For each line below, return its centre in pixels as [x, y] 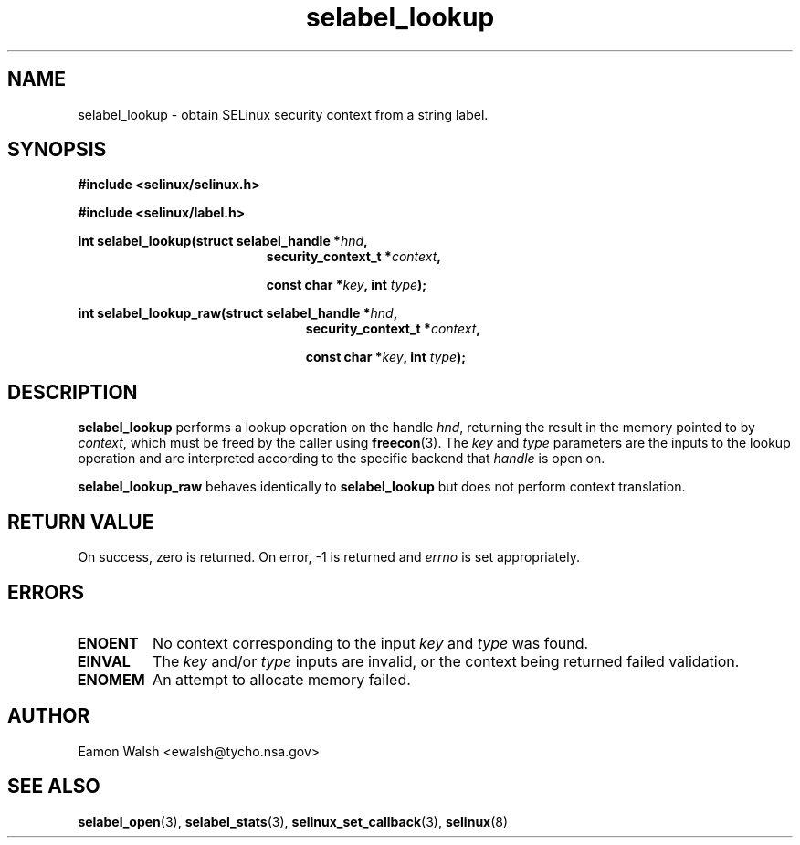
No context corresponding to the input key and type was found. [371, 643]
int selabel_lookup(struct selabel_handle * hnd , [223, 241]
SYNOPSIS [57, 150]
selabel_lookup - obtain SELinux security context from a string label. [283, 114]
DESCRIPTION [73, 392]
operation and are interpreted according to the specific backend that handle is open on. [342, 459]
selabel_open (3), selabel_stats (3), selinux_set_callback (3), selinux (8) [293, 821]
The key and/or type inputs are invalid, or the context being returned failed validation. [446, 661]
